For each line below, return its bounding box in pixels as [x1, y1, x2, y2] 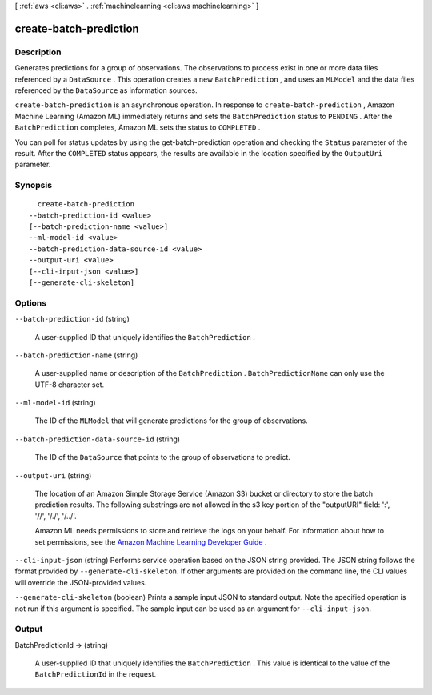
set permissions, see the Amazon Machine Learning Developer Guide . [34, 537, 267, 547]
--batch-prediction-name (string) [14, 350, 138, 360]
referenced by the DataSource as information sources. [14, 85, 198, 95]
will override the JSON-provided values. [14, 577, 147, 587]
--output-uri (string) [14, 470, 92, 480]
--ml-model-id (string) [14, 398, 96, 408]
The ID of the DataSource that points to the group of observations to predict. [34, 453, 291, 462]
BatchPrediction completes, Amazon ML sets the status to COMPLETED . [14, 122, 261, 132]
